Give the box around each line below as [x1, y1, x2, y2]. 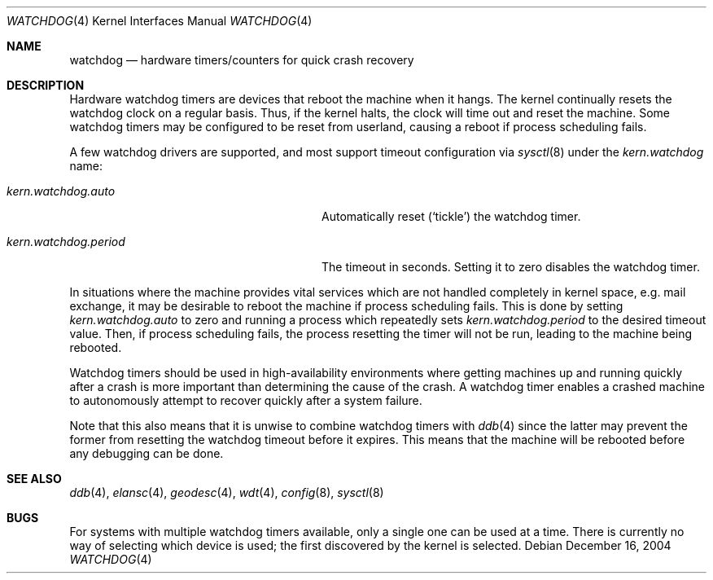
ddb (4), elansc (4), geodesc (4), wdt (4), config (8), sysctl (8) [69, 486, 384, 499]
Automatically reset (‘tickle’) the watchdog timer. [322, 209, 581, 223]
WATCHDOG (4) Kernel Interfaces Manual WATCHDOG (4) [7, 14, 313, 28]
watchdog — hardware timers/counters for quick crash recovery [69, 53, 414, 67]
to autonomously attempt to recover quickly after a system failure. [69, 393, 422, 407]
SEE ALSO [7, 472, 62, 486]
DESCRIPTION [7, 78, 85, 92]
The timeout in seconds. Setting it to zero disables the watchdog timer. [322, 260, 700, 274]
